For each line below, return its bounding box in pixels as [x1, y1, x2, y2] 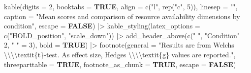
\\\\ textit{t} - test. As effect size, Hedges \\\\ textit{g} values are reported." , [4, 49, 236, 59]
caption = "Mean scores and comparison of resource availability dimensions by [4, 11, 240, 21]
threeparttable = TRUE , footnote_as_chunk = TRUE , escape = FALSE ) [4, 59, 236, 69]
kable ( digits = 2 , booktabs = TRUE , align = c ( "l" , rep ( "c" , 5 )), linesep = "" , [4, 1, 238, 11]
